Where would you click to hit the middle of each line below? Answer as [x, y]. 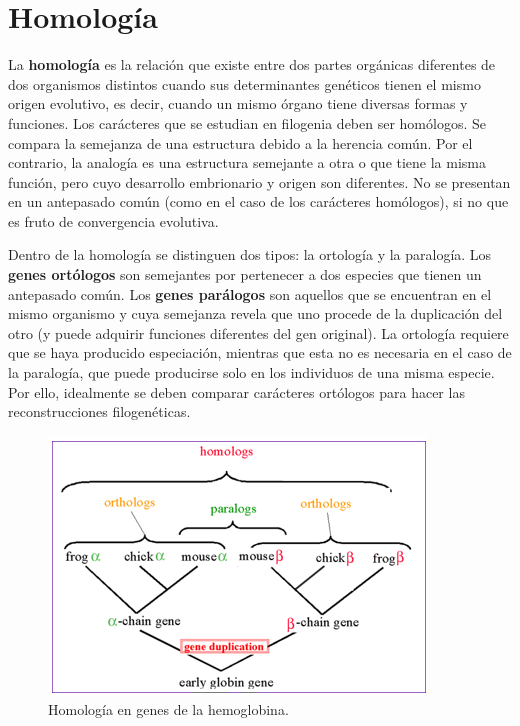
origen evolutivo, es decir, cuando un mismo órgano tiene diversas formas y [238, 103]
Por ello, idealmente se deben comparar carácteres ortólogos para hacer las [236, 391]
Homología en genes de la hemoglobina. [168, 709]
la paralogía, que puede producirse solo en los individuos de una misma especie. [251, 372]
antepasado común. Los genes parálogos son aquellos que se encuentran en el [250, 293]
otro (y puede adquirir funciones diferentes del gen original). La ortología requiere [258, 332]
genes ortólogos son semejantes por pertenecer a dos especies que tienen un [245, 274]
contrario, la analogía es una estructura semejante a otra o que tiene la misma [247, 162]
